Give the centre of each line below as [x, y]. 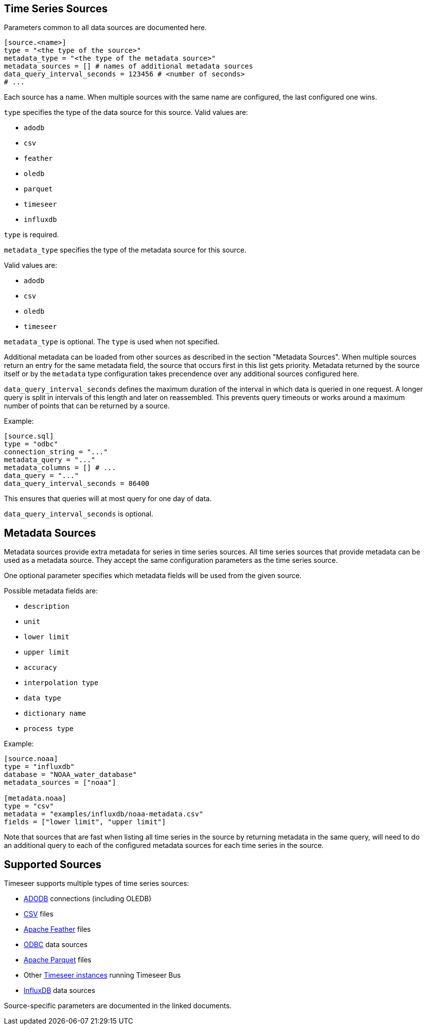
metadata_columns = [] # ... [60, 468]
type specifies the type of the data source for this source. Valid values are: [126, 112]
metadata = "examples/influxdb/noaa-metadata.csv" [104, 814]
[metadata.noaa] [35, 798]
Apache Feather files [57, 929]
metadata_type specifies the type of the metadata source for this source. [125, 250]
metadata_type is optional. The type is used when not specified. [112, 342]
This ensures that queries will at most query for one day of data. [108, 499]
